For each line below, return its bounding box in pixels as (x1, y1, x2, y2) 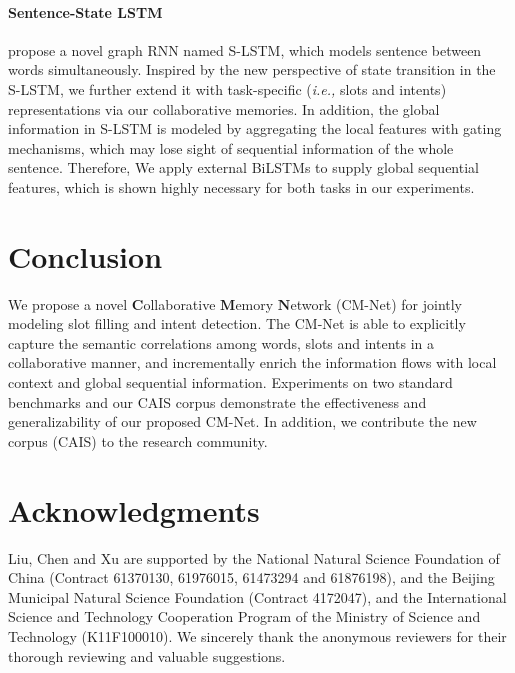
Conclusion (8, 235, 163, 276)
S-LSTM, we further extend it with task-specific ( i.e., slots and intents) (8, 78, 447, 99)
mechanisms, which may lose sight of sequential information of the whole (8, 137, 454, 158)
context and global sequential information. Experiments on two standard (8, 372, 453, 393)
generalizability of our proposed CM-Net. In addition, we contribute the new (8, 411, 477, 432)
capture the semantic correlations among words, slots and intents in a (8, 332, 435, 353)
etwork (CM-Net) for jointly (290, 293, 463, 314)
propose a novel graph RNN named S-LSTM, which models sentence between (8, 39, 482, 60)
